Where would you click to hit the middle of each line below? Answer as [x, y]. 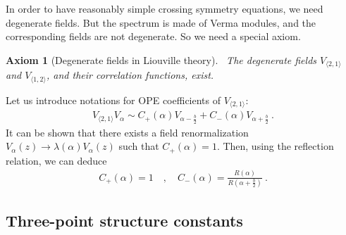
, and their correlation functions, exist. [130, 75]
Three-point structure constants [124, 221]
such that [139, 146]
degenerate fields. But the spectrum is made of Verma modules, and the [161, 22]
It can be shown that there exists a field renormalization [127, 132]
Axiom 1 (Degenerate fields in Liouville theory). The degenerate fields [161, 59]
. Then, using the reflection [275, 146]
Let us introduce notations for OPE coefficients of [113, 100]
